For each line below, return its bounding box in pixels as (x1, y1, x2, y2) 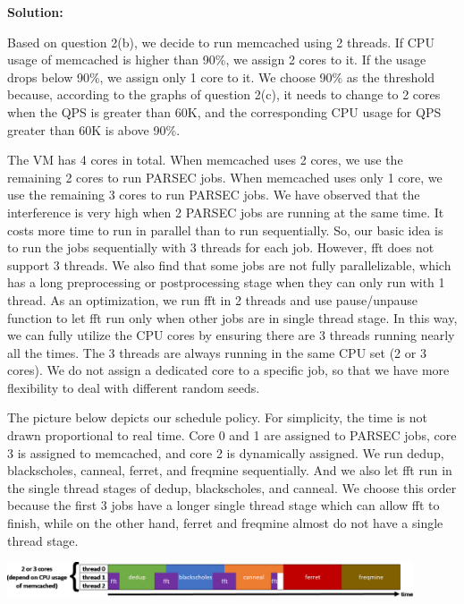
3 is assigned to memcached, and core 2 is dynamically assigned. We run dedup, (7, 443, 444, 462)
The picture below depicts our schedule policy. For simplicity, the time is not (7, 408, 428, 427)
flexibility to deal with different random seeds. (7, 378, 260, 396)
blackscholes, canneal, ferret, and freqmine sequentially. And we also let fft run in (7, 461, 452, 480)
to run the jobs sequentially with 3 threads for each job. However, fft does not (7, 238, 434, 257)
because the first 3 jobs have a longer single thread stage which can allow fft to (7, 496, 440, 515)
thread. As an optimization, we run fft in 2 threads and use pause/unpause (7, 290, 418, 309)
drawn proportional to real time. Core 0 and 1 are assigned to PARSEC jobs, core (7, 426, 457, 445)
